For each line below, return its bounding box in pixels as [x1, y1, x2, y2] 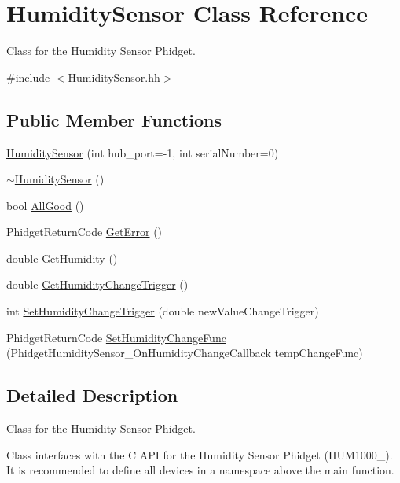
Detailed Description [6, 383, 178, 407]
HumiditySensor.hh [68, 68, 160, 85]
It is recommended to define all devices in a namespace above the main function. [6, 462, 394, 478]
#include [6, 68, 50, 85]
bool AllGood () [6, 197, 84, 213]
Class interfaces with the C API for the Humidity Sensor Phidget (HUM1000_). [6, 446, 393, 463]
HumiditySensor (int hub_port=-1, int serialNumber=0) [6, 144, 279, 160]
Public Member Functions [6, 107, 222, 131]
